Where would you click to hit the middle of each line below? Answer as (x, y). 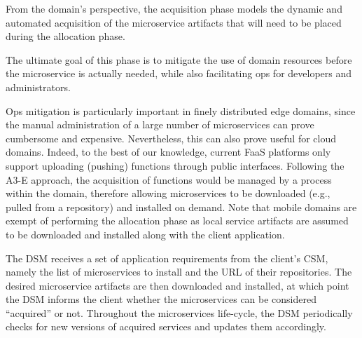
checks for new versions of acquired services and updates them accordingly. (166, 326)
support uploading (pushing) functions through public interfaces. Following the (175, 165)
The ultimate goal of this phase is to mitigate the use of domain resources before (179, 59)
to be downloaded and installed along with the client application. (145, 234)
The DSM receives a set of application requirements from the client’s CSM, (167, 258)
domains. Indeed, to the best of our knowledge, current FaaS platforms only (168, 152)
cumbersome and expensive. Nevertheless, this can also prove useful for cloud (171, 138)
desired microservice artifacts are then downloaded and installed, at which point (177, 285)
